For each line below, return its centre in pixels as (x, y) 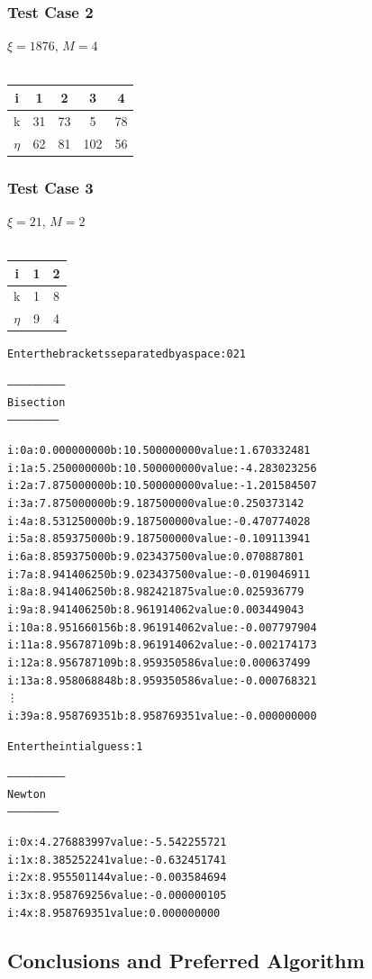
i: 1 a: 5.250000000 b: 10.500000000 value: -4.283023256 (162, 468)
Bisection (36, 402)
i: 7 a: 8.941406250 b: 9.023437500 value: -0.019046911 (159, 574)
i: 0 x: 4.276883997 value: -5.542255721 (117, 843)
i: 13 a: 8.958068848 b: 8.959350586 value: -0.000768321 (162, 680)
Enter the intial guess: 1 (75, 746)
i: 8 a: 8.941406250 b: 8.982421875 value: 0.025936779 (156, 592)
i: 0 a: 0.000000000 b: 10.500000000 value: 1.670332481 (159, 450)
